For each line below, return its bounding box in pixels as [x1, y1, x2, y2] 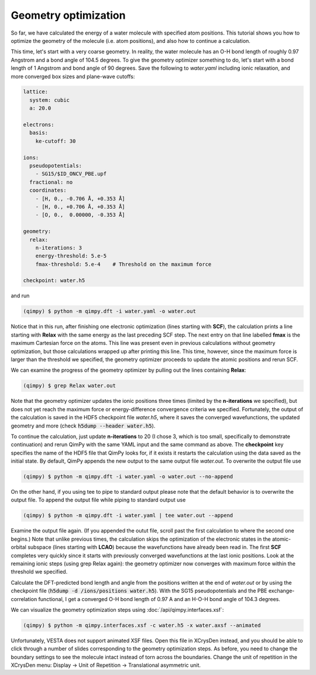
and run [11, 292, 30, 299]
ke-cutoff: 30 [35, 138, 76, 144]
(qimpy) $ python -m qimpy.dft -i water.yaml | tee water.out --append [23, 512, 233, 519]
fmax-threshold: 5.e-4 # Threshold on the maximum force [35, 261, 212, 267]
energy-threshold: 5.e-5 [35, 253, 107, 259]
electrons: [23, 121, 54, 128]
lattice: [23, 89, 49, 95]
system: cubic [29, 97, 70, 103]
